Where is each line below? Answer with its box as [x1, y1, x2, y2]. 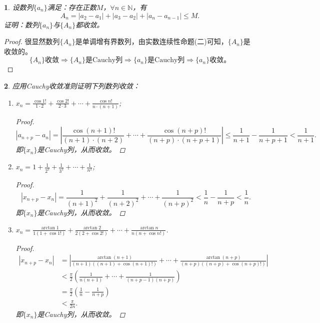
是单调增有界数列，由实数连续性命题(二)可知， [75, 36, 228, 47]
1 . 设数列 [4, 2, 33, 12]
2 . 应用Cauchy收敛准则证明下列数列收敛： [4, 80, 140, 91]
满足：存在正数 [47, 2, 96, 12]
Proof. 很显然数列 [4, 36, 60, 47]
